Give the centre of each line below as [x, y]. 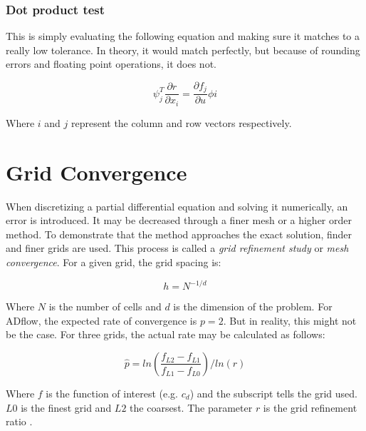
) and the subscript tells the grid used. [273, 393]
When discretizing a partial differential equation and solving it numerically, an [177, 206]
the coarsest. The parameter [191, 407]
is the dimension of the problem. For [253, 306]
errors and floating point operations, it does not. [111, 64]
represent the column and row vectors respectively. [181, 122]
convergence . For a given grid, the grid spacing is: [114, 262]
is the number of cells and [105, 306]
